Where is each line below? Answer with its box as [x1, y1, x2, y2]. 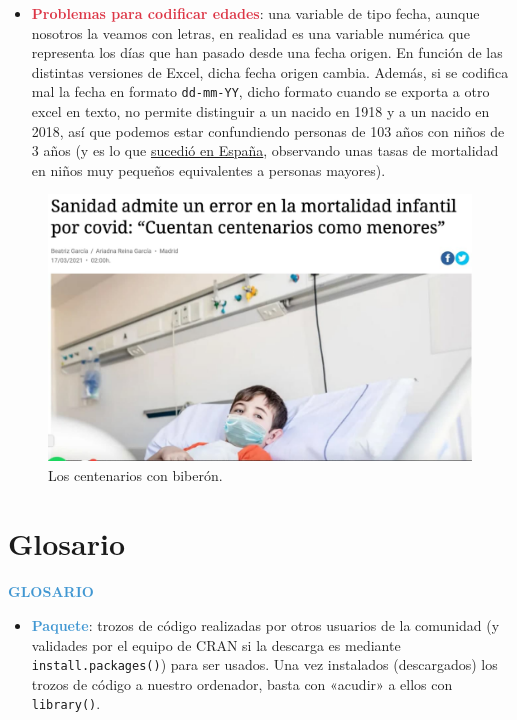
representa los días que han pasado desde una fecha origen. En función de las [31, 42, 503, 63]
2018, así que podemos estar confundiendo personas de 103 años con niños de [31, 120, 505, 141]
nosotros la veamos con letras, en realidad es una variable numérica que [31, 22, 470, 43]
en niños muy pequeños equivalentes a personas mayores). [31, 159, 386, 180]
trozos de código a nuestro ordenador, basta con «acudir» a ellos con [31, 673, 453, 694]
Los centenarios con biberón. [48, 464, 223, 485]
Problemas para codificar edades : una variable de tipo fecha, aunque [31, 3, 480, 23]
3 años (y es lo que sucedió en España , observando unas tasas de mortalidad [31, 140, 499, 161]
